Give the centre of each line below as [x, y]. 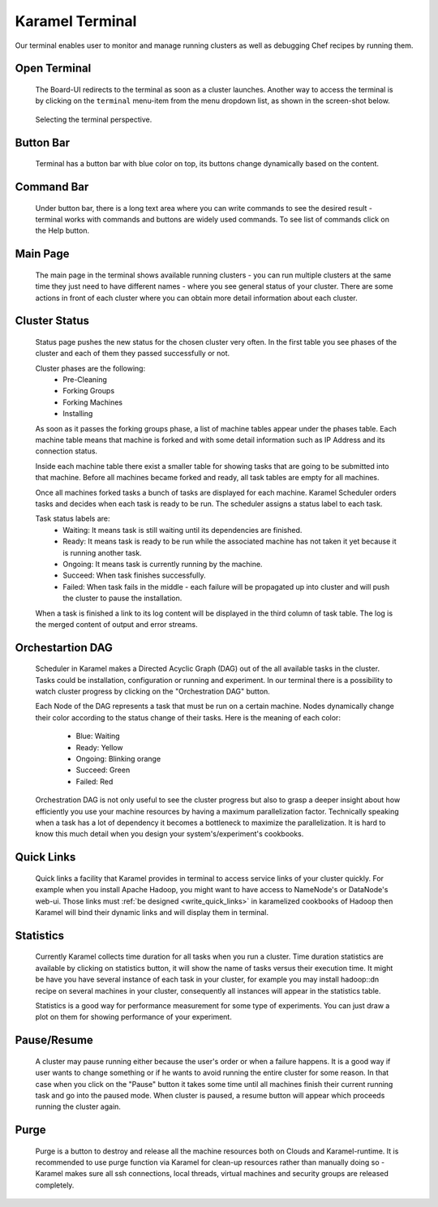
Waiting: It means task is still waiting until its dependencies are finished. [182, 530]
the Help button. [62, 230]
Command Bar [52, 187]
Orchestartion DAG [64, 648]
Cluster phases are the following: [90, 368]
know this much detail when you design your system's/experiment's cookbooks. [170, 834]
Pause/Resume [54, 1040]
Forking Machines [93, 402]
